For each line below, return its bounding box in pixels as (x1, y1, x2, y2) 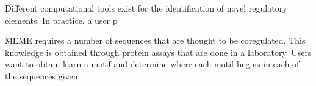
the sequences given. (5, 69, 81, 82)
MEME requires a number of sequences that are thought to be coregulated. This (5, 34, 306, 47)
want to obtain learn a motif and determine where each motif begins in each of (5, 58, 300, 70)
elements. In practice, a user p (5, 13, 118, 26)
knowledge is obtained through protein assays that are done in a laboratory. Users (5, 45, 312, 58)
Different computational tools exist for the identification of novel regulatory (5, 2, 287, 14)
